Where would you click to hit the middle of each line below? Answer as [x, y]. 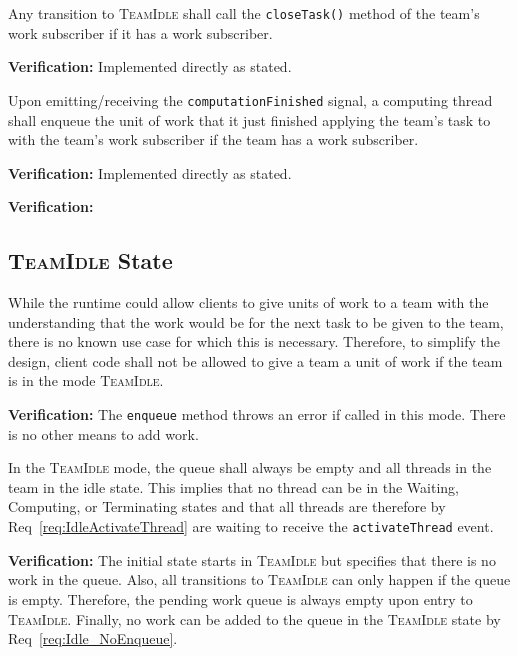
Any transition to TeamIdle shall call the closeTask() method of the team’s [244, 13]
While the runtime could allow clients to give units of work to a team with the [248, 302]
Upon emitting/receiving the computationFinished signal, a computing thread [250, 99]
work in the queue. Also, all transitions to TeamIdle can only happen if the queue [259, 579]
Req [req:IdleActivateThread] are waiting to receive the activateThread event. [251, 526]
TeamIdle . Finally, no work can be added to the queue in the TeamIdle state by [254, 618]
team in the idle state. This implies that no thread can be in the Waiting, [233, 486]
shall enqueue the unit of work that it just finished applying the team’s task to [249, 119]
